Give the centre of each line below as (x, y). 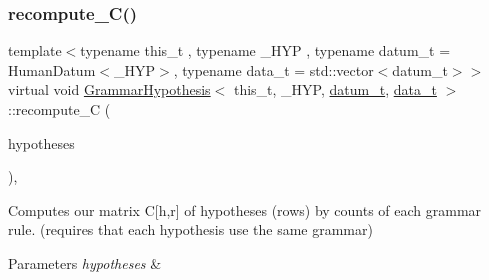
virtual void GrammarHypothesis (109, 89)
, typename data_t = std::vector (273, 69)
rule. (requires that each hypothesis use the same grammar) (190, 229)
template (35, 50)
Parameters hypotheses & (85, 262)
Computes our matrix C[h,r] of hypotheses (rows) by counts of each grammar (245, 209)
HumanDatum (52, 69)
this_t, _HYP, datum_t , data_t (335, 89)
